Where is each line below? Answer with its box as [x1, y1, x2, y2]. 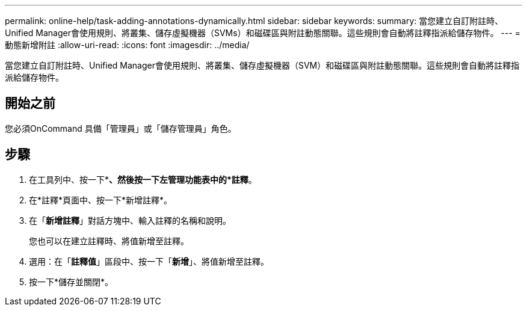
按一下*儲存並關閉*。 [29, 276, 114, 287]
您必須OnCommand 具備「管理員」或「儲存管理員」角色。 [5, 123, 236, 134]
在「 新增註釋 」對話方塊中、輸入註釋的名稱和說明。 [29, 215, 231, 226]
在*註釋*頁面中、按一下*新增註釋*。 [29, 194, 173, 205]
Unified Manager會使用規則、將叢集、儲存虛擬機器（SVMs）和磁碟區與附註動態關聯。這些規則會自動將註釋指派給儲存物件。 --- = [5, 28, 521, 38]
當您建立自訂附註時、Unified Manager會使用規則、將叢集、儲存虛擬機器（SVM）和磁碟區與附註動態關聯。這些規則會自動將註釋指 [5, 60, 520, 70]
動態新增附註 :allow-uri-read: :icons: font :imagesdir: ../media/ [5, 40, 250, 50]
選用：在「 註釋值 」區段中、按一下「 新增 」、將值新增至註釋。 [29, 256, 269, 266]
